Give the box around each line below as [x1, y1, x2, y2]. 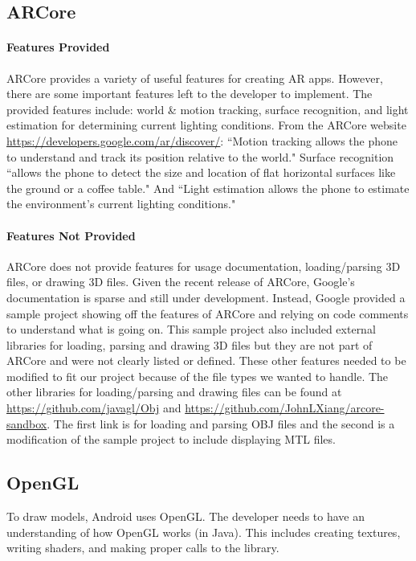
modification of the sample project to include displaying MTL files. [6, 431, 336, 448]
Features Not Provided [6, 227, 136, 244]
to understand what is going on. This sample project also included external [6, 321, 376, 338]
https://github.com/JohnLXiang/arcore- [185, 399, 385, 416]
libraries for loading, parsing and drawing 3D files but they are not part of [6, 336, 373, 353]
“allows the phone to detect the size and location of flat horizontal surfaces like [6, 164, 396, 181]
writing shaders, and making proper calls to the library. [6, 539, 279, 556]
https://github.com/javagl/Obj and [6, 399, 181, 416]
